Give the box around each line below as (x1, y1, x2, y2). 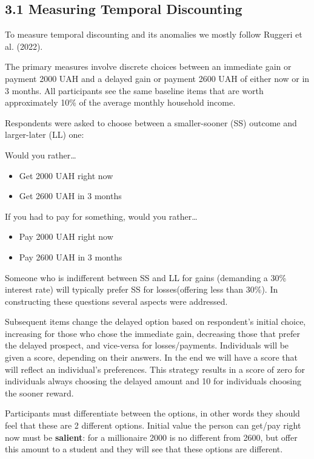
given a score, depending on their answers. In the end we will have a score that (5, 351, 298, 364)
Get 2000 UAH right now (19, 169, 113, 182)
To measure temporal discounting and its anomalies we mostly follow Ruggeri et (5, 28, 302, 41)
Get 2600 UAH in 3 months (19, 189, 122, 202)
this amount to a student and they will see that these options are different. (5, 443, 283, 455)
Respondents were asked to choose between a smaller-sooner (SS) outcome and (5, 116, 297, 129)
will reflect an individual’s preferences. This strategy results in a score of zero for (5, 362, 306, 375)
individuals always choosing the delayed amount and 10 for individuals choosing (5, 375, 301, 387)
